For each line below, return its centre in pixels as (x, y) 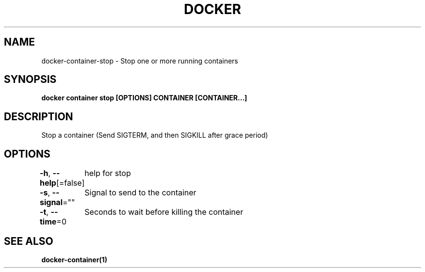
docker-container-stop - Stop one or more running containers (140, 61)
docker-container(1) (74, 259)
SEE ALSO (29, 241)
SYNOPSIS (30, 80)
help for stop (108, 173)
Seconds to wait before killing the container (164, 212)
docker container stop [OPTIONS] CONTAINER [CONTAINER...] (144, 98)
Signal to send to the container (140, 193)
